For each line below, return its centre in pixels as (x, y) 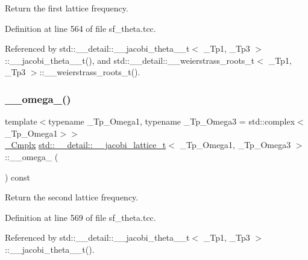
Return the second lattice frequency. (72, 197)
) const (18, 177)
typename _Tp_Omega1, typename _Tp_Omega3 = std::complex (172, 121)
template (21, 121)
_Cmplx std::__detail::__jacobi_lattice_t (86, 145)
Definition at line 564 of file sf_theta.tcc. (80, 28)
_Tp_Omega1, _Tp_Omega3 (235, 145)
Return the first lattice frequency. (67, 8)
